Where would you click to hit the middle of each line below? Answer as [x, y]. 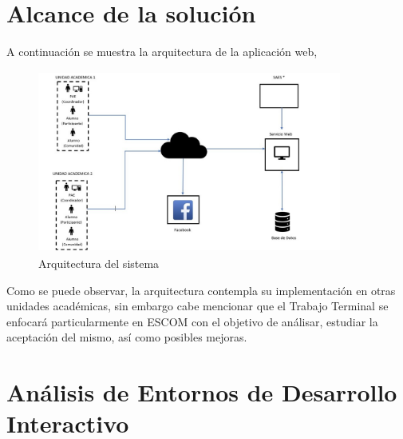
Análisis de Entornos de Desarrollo [202, 392]
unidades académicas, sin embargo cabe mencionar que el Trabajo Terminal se [198, 306]
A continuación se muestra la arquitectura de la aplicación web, [162, 52]
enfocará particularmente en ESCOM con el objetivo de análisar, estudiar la [192, 321]
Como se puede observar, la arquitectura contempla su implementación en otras [201, 290]
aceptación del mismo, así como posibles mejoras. [127, 337]
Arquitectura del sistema [99, 263]
